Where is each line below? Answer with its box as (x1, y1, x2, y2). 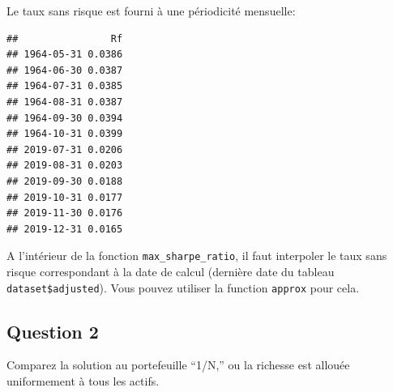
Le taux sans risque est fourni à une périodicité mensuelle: (6, 2, 296, 19)
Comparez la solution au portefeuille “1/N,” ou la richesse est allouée (6, 356, 350, 373)
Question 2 (6, 318, 99, 343)
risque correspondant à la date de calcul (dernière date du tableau (6, 262, 335, 279)
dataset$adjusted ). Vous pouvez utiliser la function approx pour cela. (6, 279, 360, 296)
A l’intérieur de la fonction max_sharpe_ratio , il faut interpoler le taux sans (6, 247, 387, 264)
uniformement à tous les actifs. (6, 373, 160, 390)
